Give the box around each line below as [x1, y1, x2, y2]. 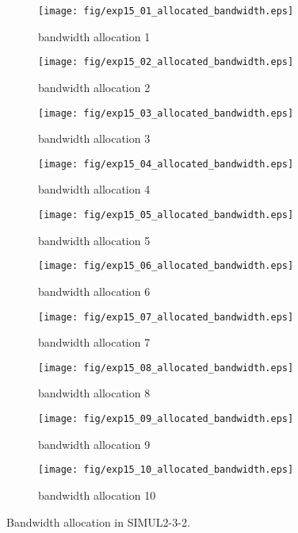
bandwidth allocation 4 [38, 181, 151, 197]
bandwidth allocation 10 [38, 486, 156, 503]
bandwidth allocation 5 [38, 232, 151, 248]
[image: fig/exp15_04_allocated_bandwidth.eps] [38, 158, 294, 170]
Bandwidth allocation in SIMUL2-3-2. [6, 513, 190, 530]
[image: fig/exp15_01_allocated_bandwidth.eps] [38, 6, 294, 17]
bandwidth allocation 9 [38, 435, 151, 452]
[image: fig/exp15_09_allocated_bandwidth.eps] [38, 413, 294, 424]
